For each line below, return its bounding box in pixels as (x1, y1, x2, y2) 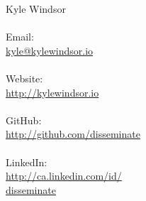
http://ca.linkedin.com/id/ (6, 168, 122, 183)
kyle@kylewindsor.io (6, 43, 94, 58)
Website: (6, 70, 43, 85)
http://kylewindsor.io (6, 85, 99, 99)
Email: (6, 29, 34, 44)
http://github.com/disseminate (6, 126, 140, 141)
